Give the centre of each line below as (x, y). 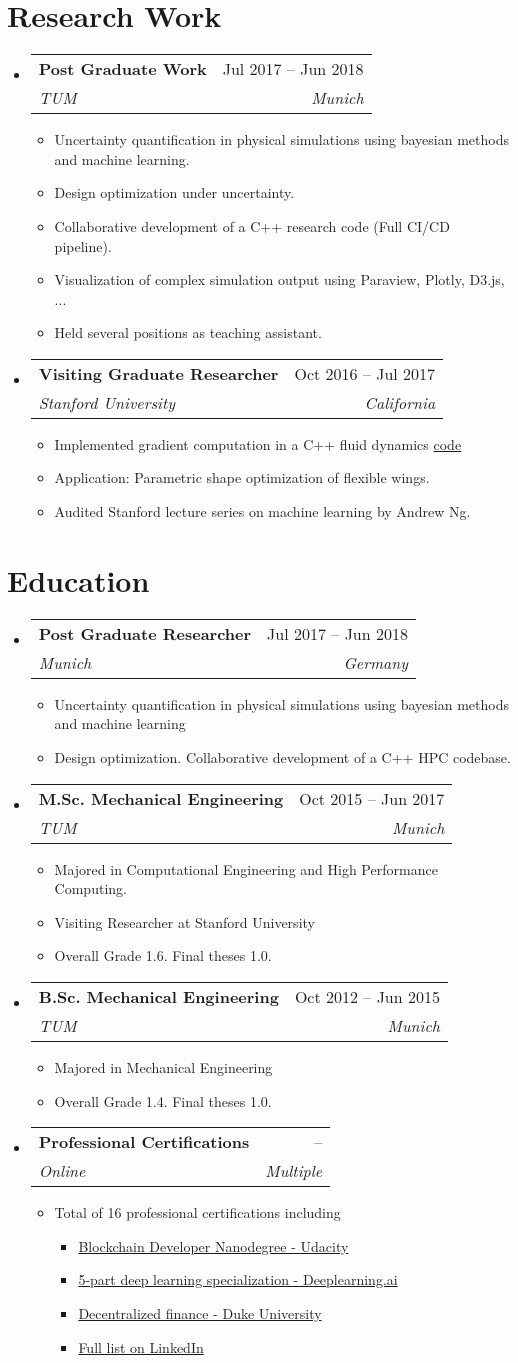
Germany (375, 662)
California (400, 402)
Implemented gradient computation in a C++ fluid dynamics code (258, 443)
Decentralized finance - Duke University (200, 1312)
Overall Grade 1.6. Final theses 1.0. (163, 955)
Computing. (90, 888)
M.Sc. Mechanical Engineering (161, 798)
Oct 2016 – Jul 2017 (365, 373)
